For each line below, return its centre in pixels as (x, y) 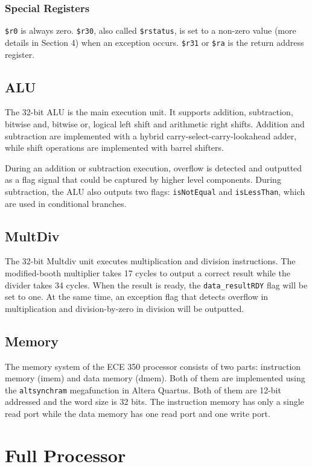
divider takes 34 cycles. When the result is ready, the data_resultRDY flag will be (156, 284)
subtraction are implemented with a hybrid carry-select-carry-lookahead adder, (151, 135)
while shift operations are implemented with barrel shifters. (114, 148)
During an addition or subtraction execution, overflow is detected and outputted (154, 167)
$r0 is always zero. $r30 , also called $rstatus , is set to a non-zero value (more (151, 30)
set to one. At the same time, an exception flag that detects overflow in (137, 297)
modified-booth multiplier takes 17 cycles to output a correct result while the (148, 272)
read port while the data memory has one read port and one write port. (138, 414)
